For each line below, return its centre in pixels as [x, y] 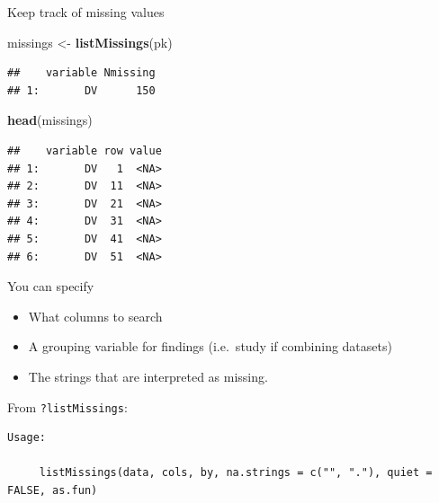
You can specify [51, 286]
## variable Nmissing [81, 73]
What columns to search [95, 316]
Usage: [27, 438]
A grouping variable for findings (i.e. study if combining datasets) [210, 346]
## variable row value [85, 150]
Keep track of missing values [86, 12]
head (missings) [50, 120]
